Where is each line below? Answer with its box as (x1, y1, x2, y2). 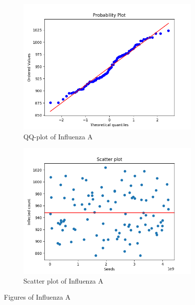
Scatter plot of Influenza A (23, 275, 103, 286)
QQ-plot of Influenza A (23, 131, 93, 141)
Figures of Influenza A (4, 292, 71, 302)
